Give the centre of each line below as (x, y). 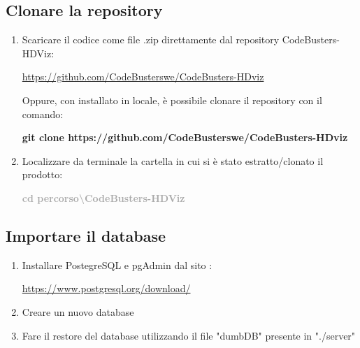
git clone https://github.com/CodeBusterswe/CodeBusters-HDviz (185, 137)
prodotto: (42, 174)
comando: (43, 114)
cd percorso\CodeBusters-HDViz (103, 197)
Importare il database (86, 235)
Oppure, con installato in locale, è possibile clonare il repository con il (172, 100)
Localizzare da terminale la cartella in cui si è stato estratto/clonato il (173, 160)
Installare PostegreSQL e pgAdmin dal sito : (117, 264)
